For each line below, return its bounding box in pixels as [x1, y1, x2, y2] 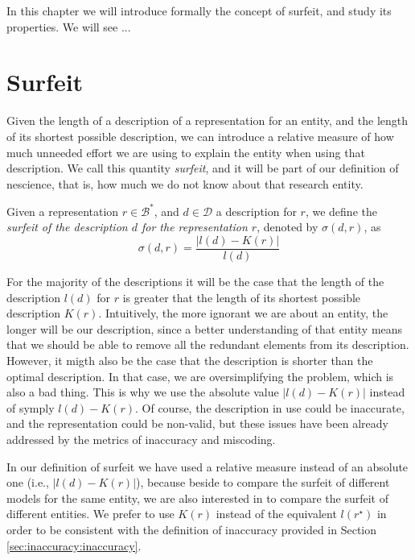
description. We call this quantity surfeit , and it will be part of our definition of [6, 160, 399, 176]
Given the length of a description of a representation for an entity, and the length [6, 112, 408, 129]
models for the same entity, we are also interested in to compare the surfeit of [6, 489, 388, 506]
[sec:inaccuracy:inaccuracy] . [6, 537, 142, 554]
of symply [6, 399, 55, 416]
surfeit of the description [6, 218, 128, 235]
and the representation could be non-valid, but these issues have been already [6, 415, 388, 432]
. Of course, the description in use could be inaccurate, [135, 399, 405, 416]
